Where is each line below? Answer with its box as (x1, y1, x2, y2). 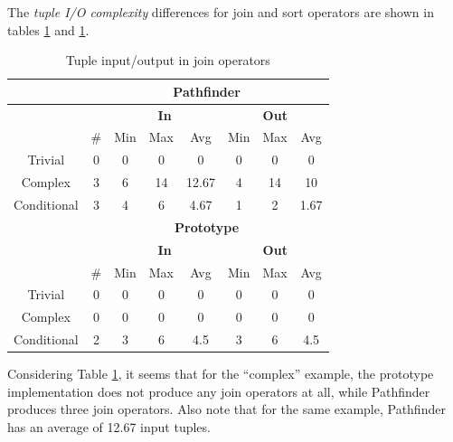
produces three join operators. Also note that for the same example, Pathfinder (7, 400, 446, 418)
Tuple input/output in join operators (65, 51, 270, 70)
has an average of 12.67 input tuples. (7, 417, 211, 436)
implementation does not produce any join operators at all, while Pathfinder (7, 381, 430, 400)
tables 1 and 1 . (7, 20, 90, 39)
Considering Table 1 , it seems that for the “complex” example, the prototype (7, 364, 434, 383)
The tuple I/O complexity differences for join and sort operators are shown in (7, 3, 434, 21)
